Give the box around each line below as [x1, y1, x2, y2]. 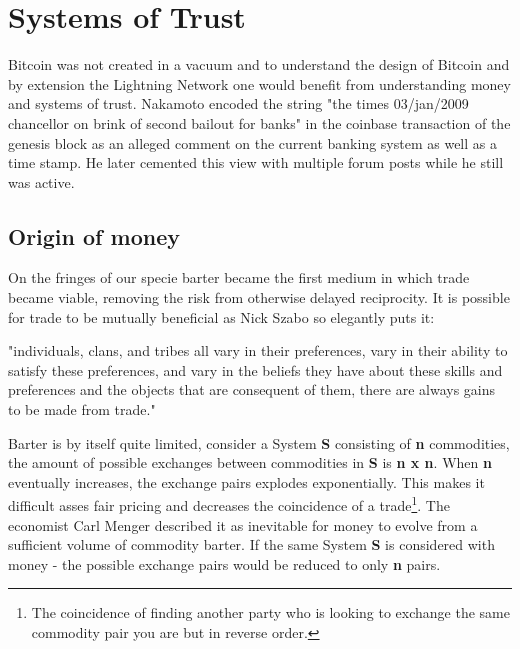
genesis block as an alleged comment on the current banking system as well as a [8, 132, 497, 153]
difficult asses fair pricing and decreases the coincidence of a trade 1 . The [8, 492, 450, 516]
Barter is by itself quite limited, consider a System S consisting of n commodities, [8, 432, 510, 453]
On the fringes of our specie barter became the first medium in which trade [8, 267, 470, 288]
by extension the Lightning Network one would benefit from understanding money [8, 73, 511, 94]
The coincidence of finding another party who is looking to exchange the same [31, 602, 510, 623]
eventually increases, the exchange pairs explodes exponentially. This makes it [8, 471, 485, 492]
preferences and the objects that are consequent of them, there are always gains [8, 379, 496, 400]
